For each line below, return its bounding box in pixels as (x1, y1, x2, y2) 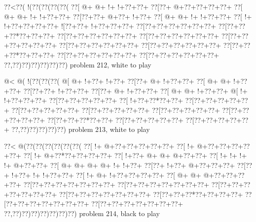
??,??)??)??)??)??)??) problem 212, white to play (4, 59, 151, 69)
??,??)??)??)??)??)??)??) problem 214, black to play (4, 208, 160, 218)
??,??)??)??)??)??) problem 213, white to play (11, 124, 150, 134)
